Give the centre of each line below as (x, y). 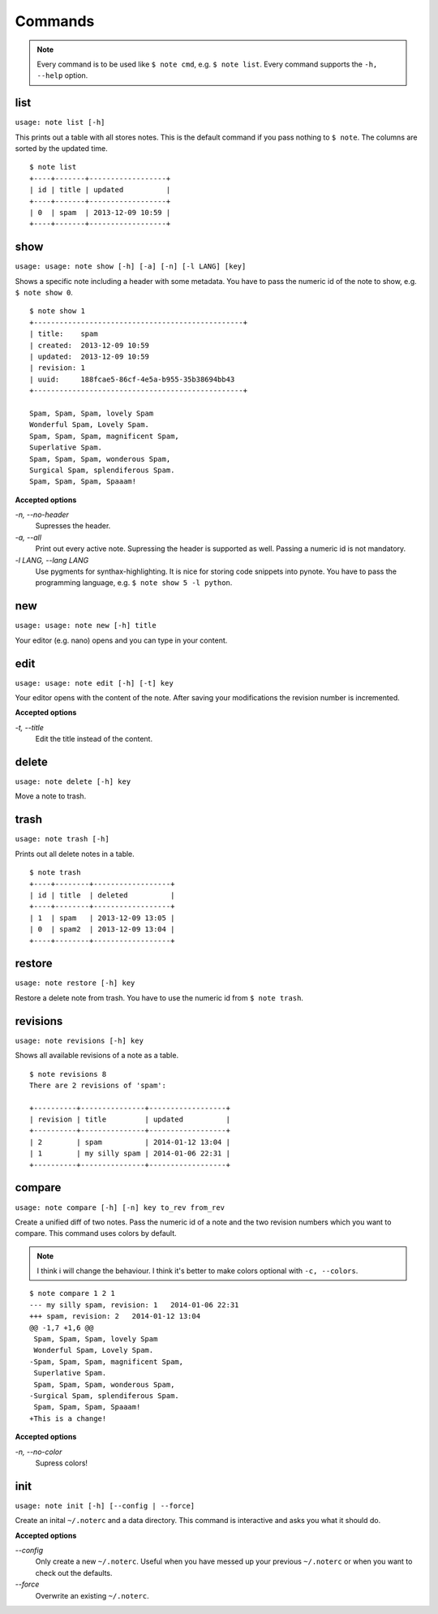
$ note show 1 (57, 311)
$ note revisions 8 (68, 1074)
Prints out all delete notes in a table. (75, 854)
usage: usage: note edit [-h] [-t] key (94, 683)
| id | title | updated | (100, 190)
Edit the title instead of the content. (94, 739)
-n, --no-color (39, 1452)
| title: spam (64, 334)
